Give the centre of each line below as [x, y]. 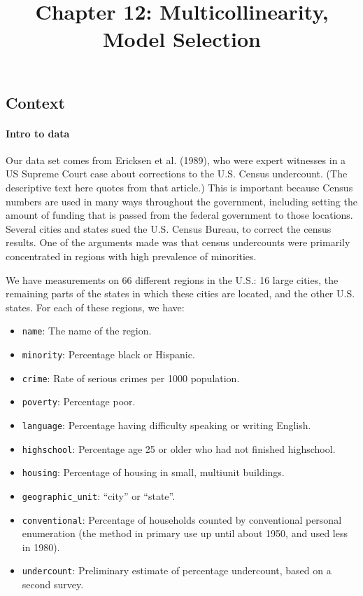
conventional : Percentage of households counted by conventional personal [182, 519]
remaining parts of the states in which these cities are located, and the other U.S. [180, 293]
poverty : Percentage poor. [79, 401]
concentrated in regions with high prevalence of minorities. [131, 256]
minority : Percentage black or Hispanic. [108, 354]
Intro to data [38, 133]
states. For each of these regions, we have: [95, 307]
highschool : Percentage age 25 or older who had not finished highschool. [179, 448]
